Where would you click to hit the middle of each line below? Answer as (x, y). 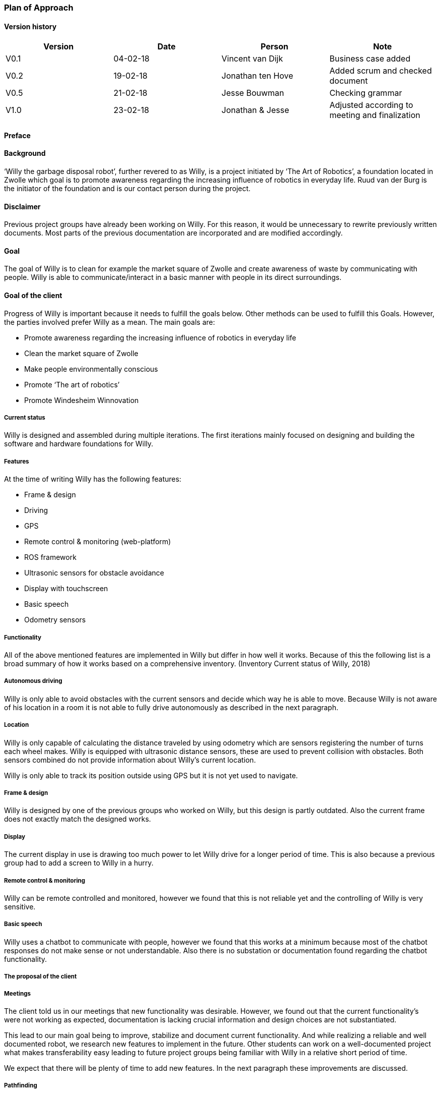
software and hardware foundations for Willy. (79, 444)
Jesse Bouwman (253, 93)
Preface (17, 135)
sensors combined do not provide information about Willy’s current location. (130, 760)
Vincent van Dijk (252, 59)
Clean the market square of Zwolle (81, 353)
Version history (30, 26)
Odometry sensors (55, 620)
